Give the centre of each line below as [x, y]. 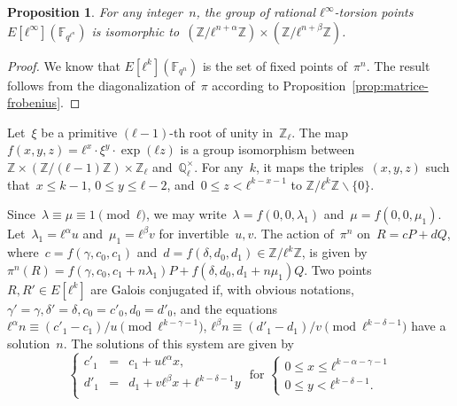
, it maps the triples [310, 166]
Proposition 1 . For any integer [95, 12]
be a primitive [79, 132]
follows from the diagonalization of [101, 85]
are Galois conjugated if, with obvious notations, [222, 289]
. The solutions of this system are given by [178, 343]
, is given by [334, 252]
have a [429, 326]
